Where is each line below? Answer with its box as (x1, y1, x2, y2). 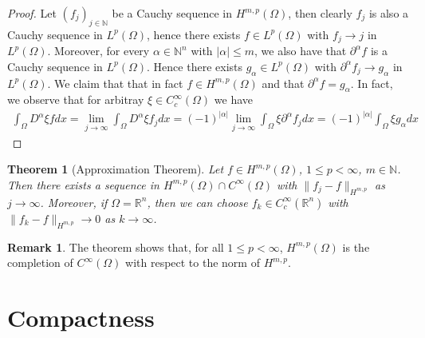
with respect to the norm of (125, 254, 260, 271)
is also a (368, 5, 409, 21)
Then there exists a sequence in (7, 176, 159, 193)
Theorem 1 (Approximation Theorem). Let (7, 161, 224, 177)
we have (214, 91, 253, 108)
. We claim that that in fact (47, 74, 183, 91)
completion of (7, 254, 73, 271)
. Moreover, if (40, 193, 108, 210)
